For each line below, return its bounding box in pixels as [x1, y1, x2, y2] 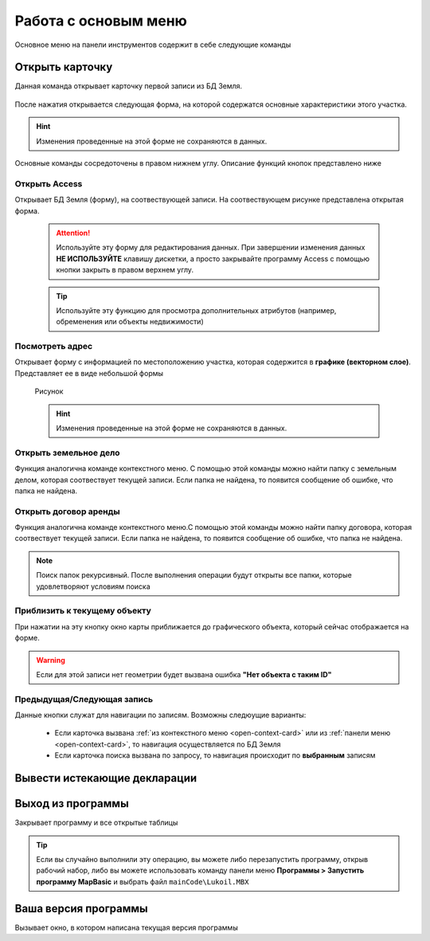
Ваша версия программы [14, 901, 149, 916]
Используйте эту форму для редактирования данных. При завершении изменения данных [56, 243, 365, 253]
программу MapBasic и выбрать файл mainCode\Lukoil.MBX [36, 876, 249, 886]
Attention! [56, 228, 91, 237]
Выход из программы [14, 797, 129, 810]
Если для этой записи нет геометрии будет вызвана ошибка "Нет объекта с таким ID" [36, 669, 332, 679]
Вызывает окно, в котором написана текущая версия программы [14, 923, 238, 932]
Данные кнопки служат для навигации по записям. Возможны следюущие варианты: [14, 710, 307, 720]
